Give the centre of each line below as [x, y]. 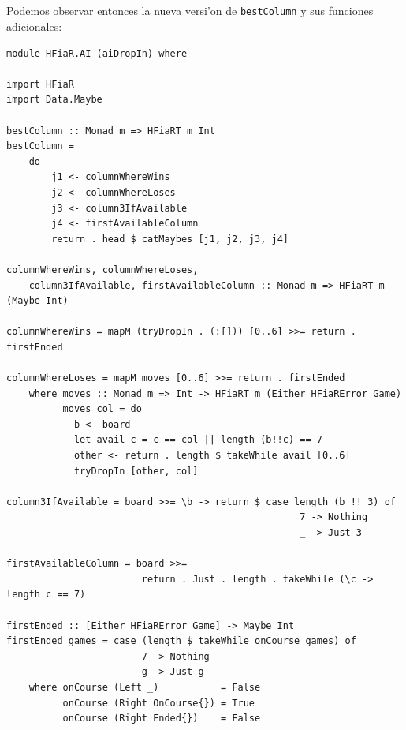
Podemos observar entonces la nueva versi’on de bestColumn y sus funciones [190, 11]
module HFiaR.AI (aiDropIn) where [97, 53]
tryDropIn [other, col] [136, 471]
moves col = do [102, 409]
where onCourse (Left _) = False [145, 687]
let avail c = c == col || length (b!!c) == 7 [198, 440]
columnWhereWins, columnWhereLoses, [102, 270]
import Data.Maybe [54, 100]
